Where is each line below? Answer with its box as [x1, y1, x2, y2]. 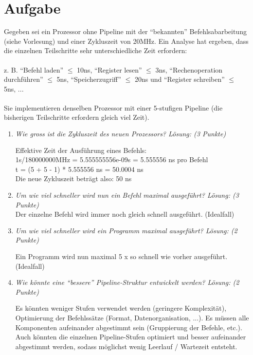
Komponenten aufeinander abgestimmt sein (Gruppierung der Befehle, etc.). [15, 322, 242, 332]
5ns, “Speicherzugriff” [56, 74, 121, 84]
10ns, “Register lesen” [77, 64, 142, 75]
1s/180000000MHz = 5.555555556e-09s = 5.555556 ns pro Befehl [15, 154, 208, 165]
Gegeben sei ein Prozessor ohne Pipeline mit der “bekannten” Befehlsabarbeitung [4, 26, 247, 37]
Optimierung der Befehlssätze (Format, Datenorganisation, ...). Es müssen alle [15, 312, 249, 322]
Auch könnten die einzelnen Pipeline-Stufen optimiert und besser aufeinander [15, 332, 246, 342]
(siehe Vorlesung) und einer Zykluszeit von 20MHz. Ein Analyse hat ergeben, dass [4, 36, 249, 46]
